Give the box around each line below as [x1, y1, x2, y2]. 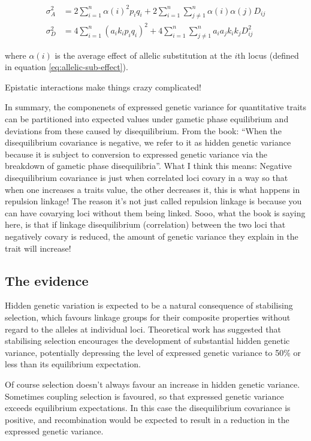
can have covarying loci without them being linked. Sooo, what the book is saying [5, 206, 306, 219]
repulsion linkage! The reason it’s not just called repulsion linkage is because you [5, 195, 302, 207]
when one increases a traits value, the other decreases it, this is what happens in [5, 183, 300, 195]
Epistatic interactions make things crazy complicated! [5, 80, 201, 93]
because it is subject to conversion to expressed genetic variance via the [5, 147, 268, 160]
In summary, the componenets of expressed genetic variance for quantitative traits [5, 101, 307, 113]
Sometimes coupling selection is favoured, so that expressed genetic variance [5, 389, 284, 402]
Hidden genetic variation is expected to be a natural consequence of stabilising [5, 299, 293, 312]
